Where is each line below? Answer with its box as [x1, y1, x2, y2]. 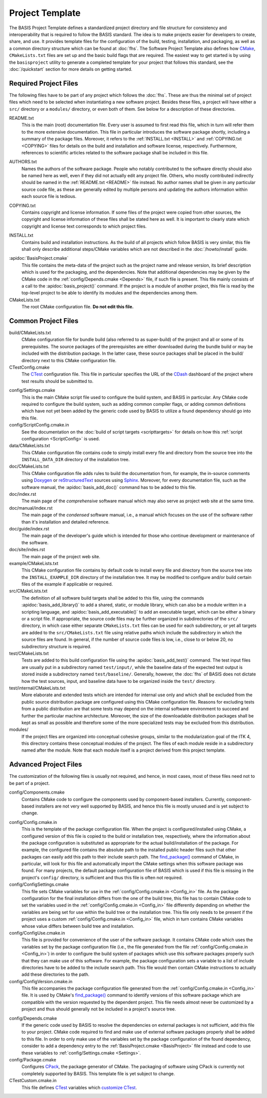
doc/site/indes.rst [9, 547, 45, 553]
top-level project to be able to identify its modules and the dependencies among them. [21, 290, 198, 296]
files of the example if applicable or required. [21, 581, 113, 587]
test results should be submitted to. [21, 378, 94, 384]
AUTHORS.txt [9, 159, 37, 165]
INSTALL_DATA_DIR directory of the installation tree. [21, 457, 130, 463]
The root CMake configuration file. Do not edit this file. [21, 304, 134, 310]
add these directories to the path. [21, 971, 89, 977]
